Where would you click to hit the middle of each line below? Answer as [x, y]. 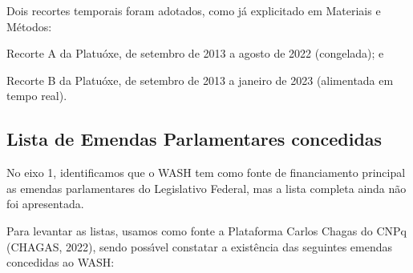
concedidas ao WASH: [61, 262]
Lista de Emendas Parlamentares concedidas [194, 139]
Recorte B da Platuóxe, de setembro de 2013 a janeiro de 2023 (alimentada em [200, 80]
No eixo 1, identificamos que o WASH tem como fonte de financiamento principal [206, 173]
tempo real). [37, 96]
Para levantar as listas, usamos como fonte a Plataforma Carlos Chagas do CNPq [207, 230]
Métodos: [29, 26]
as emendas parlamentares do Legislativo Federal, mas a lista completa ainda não [206, 188]
